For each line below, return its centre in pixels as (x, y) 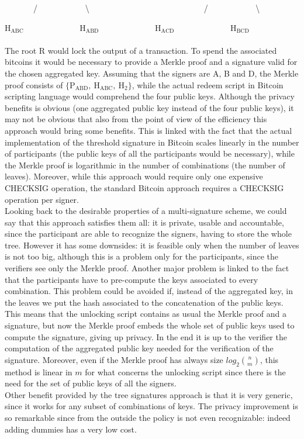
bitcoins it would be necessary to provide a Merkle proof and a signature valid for (151, 62)
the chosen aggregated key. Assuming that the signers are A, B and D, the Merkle (152, 73)
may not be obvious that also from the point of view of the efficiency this (136, 119)
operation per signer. (42, 199)
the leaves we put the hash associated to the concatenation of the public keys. (144, 302)
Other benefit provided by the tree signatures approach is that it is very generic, (149, 394)
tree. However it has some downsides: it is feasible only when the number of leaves (152, 245)
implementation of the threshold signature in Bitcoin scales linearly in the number (152, 142)
